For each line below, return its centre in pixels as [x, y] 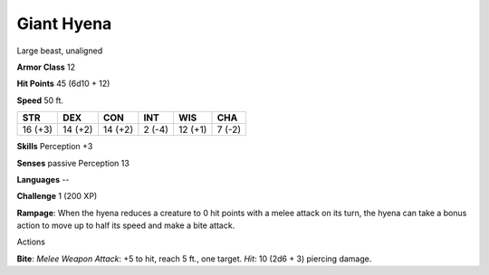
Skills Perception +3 [55, 147]
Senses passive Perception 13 [73, 163]
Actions [31, 242]
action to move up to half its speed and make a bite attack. [126, 225]
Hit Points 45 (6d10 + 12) [63, 84]
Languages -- [43, 179]
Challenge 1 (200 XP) [57, 196]
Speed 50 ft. [40, 100]
